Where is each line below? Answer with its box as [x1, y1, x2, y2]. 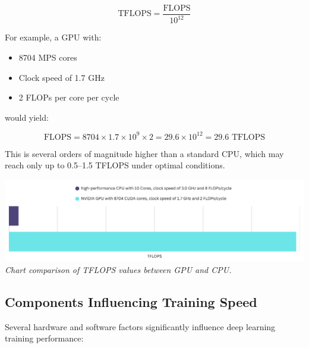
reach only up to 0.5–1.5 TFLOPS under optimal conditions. [5, 159, 225, 171]
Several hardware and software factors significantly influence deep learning [5, 320, 276, 333]
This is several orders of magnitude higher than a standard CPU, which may [5, 147, 284, 159]
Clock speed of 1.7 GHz [18, 71, 105, 83]
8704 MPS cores [18, 51, 77, 63]
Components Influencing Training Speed [5, 292, 257, 311]
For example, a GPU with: [5, 31, 102, 43]
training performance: [5, 332, 84, 344]
